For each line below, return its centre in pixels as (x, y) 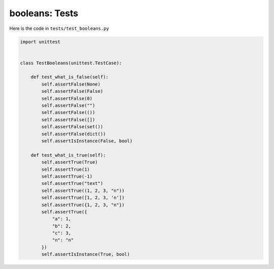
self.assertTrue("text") (72, 183)
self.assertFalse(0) (67, 98)
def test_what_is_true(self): (68, 155)
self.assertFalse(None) (71, 84)
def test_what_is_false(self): (70, 77)
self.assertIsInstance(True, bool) (86, 254)
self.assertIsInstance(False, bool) (87, 141)
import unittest (40, 42)
